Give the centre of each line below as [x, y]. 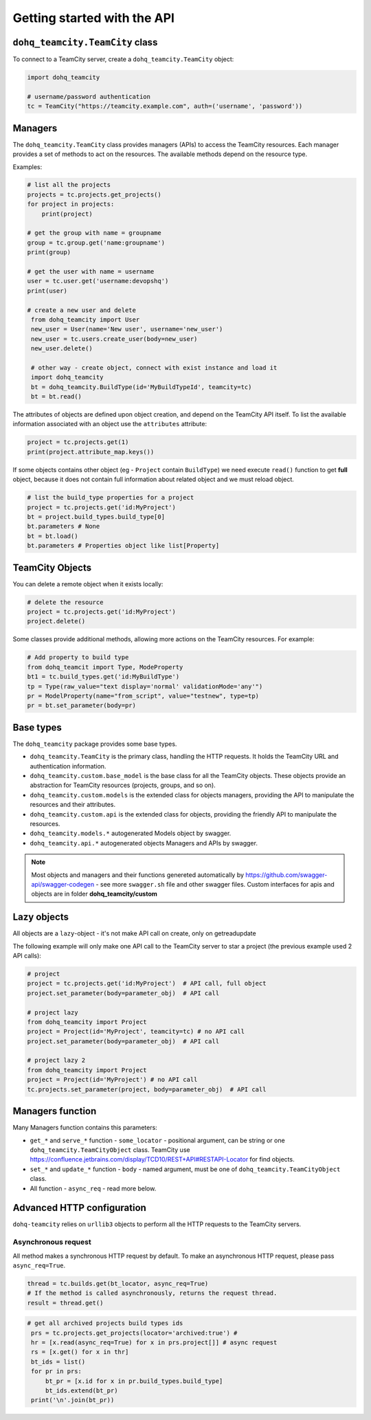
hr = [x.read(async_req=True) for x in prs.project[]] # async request [154, 1343]
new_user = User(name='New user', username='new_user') [127, 329]
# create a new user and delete [82, 310]
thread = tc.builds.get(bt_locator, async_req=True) [118, 1283]
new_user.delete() [62, 348]
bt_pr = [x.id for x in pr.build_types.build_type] [134, 1381]
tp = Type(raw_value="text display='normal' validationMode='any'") [145, 686]
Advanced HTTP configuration [80, 1208]
